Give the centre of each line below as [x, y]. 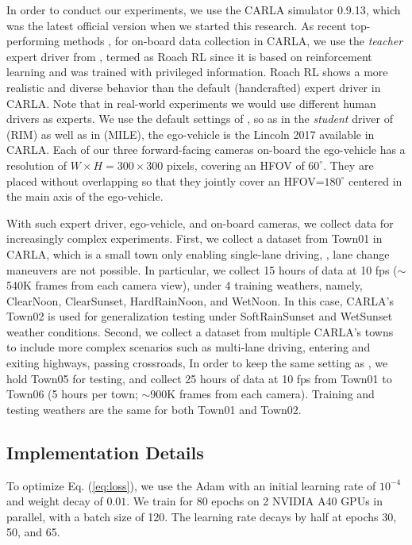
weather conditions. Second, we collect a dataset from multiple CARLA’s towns [200, 331]
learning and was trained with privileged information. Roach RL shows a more [197, 72]
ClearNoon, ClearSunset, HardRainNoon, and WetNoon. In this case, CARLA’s [200, 300]
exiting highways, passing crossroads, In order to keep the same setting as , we [197, 363]
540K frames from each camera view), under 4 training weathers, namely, [185, 285]
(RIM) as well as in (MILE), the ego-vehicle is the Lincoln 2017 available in [191, 134]
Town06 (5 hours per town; [72, 394]
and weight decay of [55, 501]
